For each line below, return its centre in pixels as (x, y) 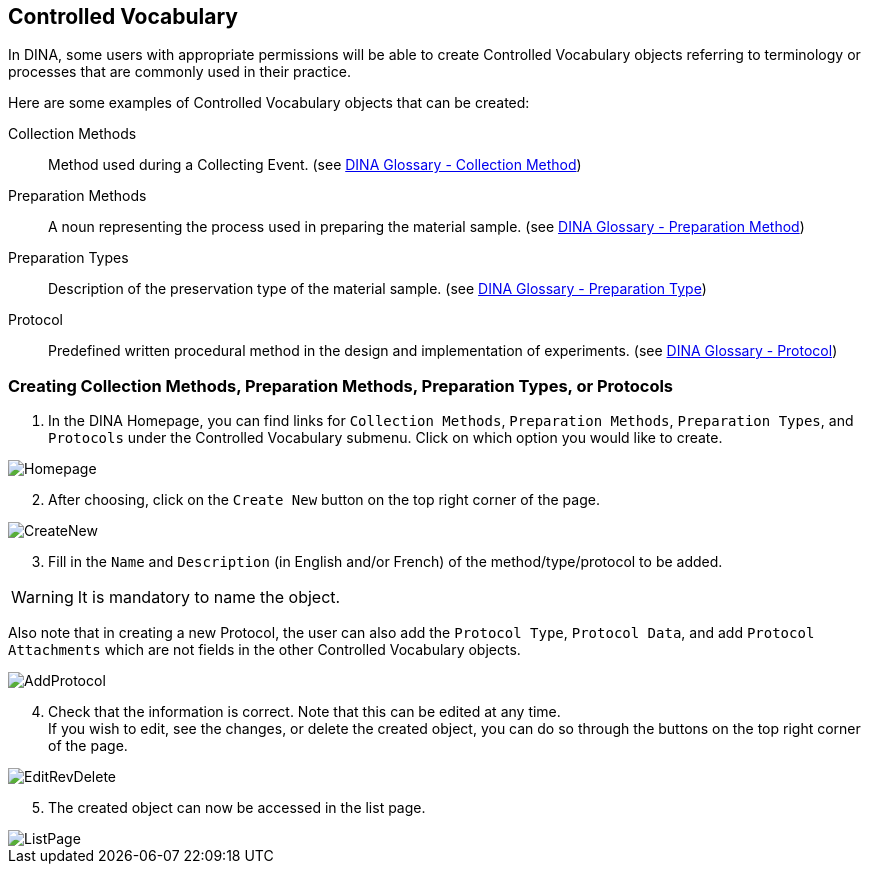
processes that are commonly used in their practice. (179, 72)
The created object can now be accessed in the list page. (237, 808)
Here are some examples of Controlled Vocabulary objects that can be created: (269, 103)
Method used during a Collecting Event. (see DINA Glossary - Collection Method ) (315, 165)
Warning (42, 597)
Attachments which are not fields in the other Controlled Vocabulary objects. (264, 650)
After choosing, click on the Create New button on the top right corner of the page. (324, 500)
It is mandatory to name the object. (209, 597)
